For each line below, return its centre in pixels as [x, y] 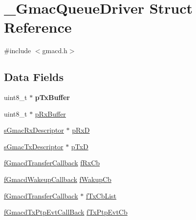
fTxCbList [101, 195]
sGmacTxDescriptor [34, 146]
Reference [38, 27]
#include [18, 50]
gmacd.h [55, 50]
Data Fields [34, 77]
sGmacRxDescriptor [34, 130]
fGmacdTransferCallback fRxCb [52, 163]
